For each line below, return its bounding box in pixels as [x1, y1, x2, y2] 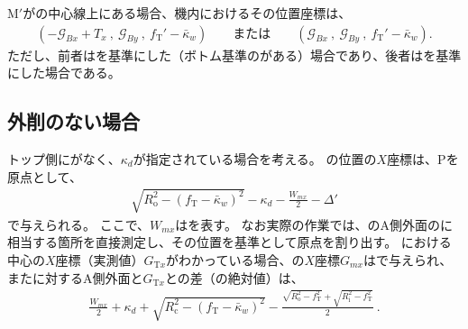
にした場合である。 [7, 63, 121, 82]
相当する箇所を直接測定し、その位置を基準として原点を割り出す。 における [7, 233, 452, 251]
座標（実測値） [55, 250, 144, 269]
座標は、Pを [387, 150, 459, 169]
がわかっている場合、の [166, 250, 305, 269]
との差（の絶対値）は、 [164, 268, 304, 287]
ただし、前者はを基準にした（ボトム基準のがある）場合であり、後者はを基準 [7, 45, 462, 64]
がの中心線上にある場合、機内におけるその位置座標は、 [23, 4, 352, 22]
